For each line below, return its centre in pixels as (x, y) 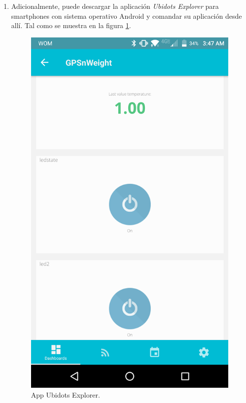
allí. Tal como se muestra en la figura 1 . (71, 25)
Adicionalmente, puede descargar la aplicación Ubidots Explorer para (115, 6)
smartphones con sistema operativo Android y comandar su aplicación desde (126, 16)
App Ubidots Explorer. (65, 394)
